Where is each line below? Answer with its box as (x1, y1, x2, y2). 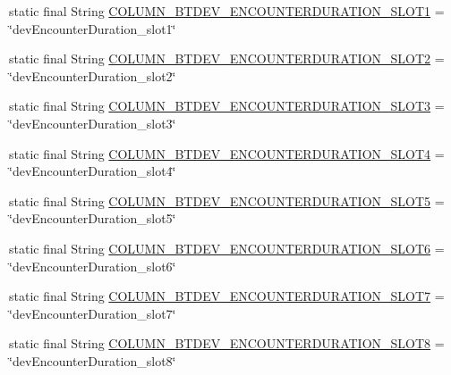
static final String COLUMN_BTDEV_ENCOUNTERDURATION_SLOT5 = (9, 191, 445, 210)
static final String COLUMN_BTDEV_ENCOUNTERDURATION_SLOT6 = (9, 238, 445, 257)
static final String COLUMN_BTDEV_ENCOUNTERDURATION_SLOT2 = (9, 49, 445, 68)
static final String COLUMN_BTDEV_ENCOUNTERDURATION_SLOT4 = (9, 144, 445, 162)
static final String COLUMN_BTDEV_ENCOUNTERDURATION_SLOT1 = (9, 2, 445, 20)
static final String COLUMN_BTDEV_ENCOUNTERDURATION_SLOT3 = (9, 96, 445, 115)
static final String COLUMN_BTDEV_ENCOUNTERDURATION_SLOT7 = (9, 287, 445, 305)
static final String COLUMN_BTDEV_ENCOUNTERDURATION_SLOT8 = (9, 334, 445, 353)
